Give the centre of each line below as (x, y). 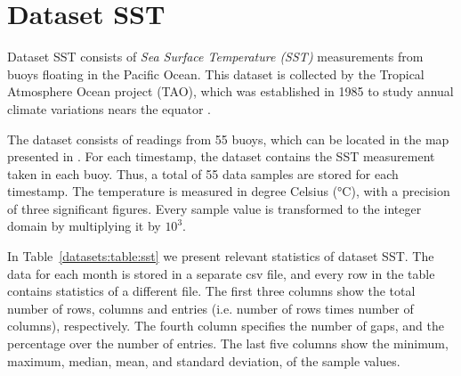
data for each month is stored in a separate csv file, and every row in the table (221, 273)
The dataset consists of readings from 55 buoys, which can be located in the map (228, 139)
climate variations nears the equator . (109, 108)
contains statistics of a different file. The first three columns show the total (211, 291)
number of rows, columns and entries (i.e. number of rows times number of (210, 308)
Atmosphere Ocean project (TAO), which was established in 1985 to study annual (230, 91)
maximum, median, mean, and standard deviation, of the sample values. (204, 360)
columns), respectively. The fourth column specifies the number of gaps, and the (226, 326)
